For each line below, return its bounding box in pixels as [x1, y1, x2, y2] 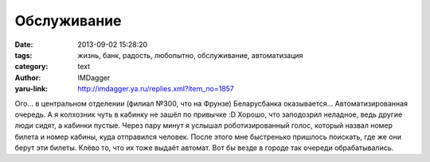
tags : [14, 50, 33, 60]
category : [14, 62, 49, 71]
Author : [14, 72, 41, 83]
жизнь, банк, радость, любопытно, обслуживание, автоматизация [77, 50, 303, 60]
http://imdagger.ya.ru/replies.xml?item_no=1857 [77, 84, 235, 94]
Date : [14, 40, 33, 49]
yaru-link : [14, 84, 48, 94]
